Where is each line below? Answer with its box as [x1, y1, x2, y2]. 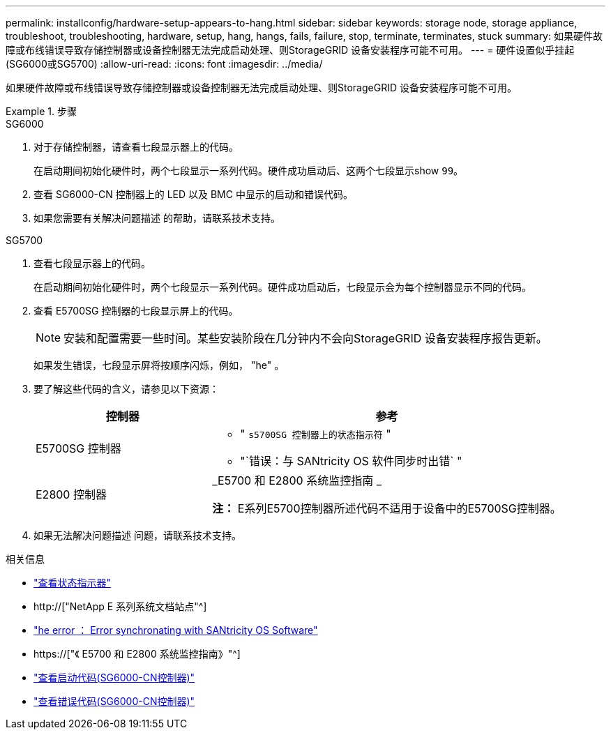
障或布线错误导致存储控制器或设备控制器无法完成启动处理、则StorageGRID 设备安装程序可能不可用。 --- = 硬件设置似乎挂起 [6, 44, 575, 56]
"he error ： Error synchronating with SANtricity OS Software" [33, 624, 318, 636]
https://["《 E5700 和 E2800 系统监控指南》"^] [33, 648, 241, 660]
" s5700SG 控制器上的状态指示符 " [240, 427, 391, 441]
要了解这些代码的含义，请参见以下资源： [33, 383, 219, 395]
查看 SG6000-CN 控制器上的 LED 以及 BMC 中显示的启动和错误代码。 [33, 188, 353, 200]
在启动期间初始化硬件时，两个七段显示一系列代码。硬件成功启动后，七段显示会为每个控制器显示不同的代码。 [33, 281, 531, 293]
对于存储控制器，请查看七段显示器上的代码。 [33, 141, 239, 153]
